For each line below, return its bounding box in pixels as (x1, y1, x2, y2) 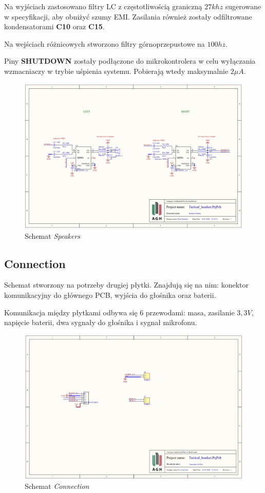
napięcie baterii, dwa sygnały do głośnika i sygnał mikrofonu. (4, 317, 197, 328)
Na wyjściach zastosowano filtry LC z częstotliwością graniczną (4, 1, 202, 11)
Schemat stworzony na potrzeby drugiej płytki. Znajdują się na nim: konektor (4, 279, 249, 290)
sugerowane (225, 1, 261, 11)
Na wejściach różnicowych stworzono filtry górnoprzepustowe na (4, 38, 205, 49)
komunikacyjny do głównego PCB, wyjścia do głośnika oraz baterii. (4, 289, 216, 300)
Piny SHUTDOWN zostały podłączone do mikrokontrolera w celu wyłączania (4, 55, 256, 66)
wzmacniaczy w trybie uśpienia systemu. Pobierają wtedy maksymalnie (4, 65, 229, 76)
